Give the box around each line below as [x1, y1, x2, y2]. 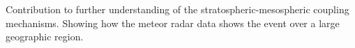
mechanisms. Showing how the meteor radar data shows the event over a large [6, 15, 340, 30]
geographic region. [6, 29, 84, 44]
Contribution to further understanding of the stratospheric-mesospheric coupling [6, 2, 349, 16]
